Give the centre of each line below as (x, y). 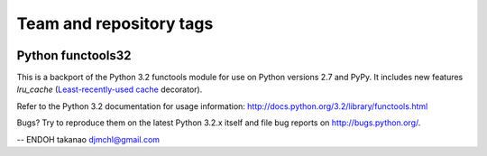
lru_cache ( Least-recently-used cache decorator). (110, 89)
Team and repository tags (115, 23)
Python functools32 (74, 55)
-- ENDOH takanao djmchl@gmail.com (88, 139)
